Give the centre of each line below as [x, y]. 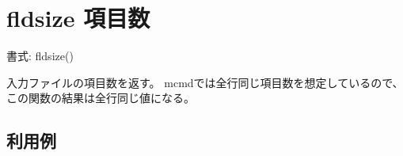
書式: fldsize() [40, 56]
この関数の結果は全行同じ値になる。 [101, 98]
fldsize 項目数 [78, 18]
